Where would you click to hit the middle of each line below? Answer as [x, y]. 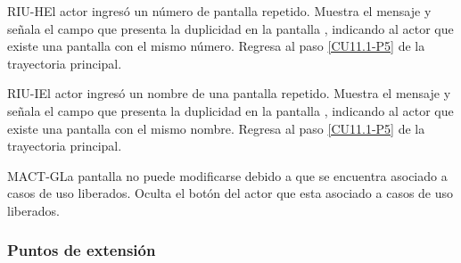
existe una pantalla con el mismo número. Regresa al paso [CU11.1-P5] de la [216, 46]
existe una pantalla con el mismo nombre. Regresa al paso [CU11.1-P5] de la [216, 128]
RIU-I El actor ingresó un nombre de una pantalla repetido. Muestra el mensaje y [229, 93]
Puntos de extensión [82, 250]
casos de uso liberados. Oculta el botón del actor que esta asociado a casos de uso [230, 193]
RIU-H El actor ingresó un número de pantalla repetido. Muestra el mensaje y [219, 11]
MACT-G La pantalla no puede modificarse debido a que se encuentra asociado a [227, 175]
